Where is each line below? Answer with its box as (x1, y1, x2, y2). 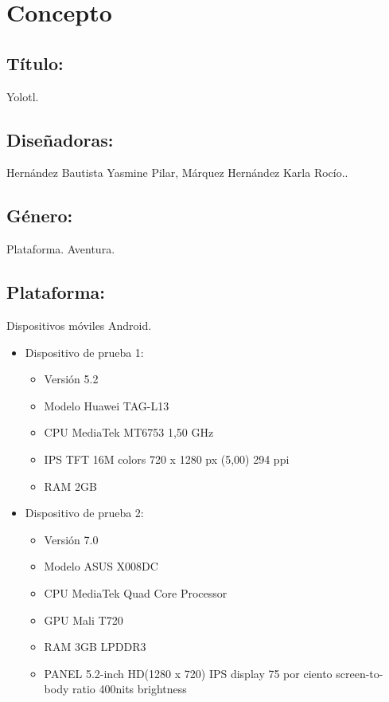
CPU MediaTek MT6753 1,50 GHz (44, 424, 214, 441)
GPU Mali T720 (44, 611, 123, 628)
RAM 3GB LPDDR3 (44, 638, 146, 655)
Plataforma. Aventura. (6, 241, 115, 257)
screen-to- (336, 665, 383, 681)
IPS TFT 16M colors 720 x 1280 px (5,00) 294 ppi (44, 450, 290, 467)
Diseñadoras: (6, 127, 114, 151)
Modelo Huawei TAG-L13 (44, 397, 169, 414)
